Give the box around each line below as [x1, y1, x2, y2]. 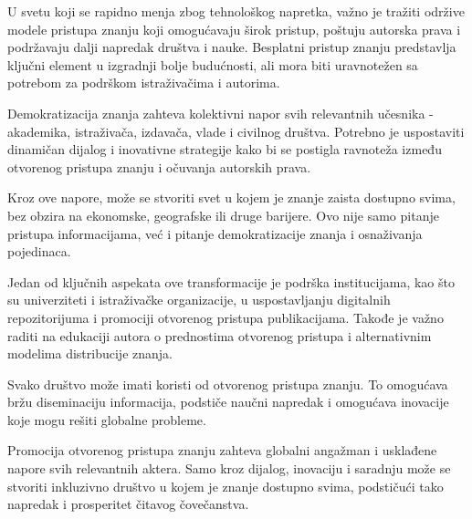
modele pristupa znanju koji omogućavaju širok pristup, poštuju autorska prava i [7, 19, 461, 38]
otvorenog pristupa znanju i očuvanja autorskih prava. [7, 157, 311, 176]
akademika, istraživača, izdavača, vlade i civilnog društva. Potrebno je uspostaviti [7, 121, 465, 140]
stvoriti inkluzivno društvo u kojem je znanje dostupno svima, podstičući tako [7, 476, 444, 495]
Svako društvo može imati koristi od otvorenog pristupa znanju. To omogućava [7, 374, 448, 393]
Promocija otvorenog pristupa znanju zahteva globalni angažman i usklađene [7, 441, 437, 460]
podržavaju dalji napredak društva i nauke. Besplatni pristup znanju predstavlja [7, 37, 456, 57]
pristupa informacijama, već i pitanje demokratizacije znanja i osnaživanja [7, 223, 423, 243]
